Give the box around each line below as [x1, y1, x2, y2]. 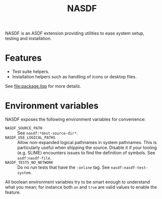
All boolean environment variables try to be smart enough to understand [5, 179, 150, 185]
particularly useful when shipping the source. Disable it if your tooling [17, 145, 157, 151]
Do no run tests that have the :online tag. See [17, 164, 110, 170]
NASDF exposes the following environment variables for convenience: [5, 116, 146, 122]
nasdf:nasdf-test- [110, 165, 148, 170]
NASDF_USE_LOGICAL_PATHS [5, 135, 56, 140]
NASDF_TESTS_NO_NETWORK [5, 160, 54, 165]
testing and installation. [5, 36, 52, 41]
